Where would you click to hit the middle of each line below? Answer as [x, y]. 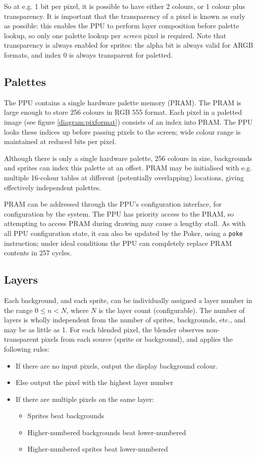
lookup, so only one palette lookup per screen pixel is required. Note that [115, 35]
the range [18, 310]
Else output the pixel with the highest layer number [94, 382]
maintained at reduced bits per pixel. [60, 141]
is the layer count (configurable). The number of [172, 310]
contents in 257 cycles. [38, 253]
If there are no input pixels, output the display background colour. [117, 365]
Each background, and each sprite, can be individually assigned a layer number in [128, 300]
